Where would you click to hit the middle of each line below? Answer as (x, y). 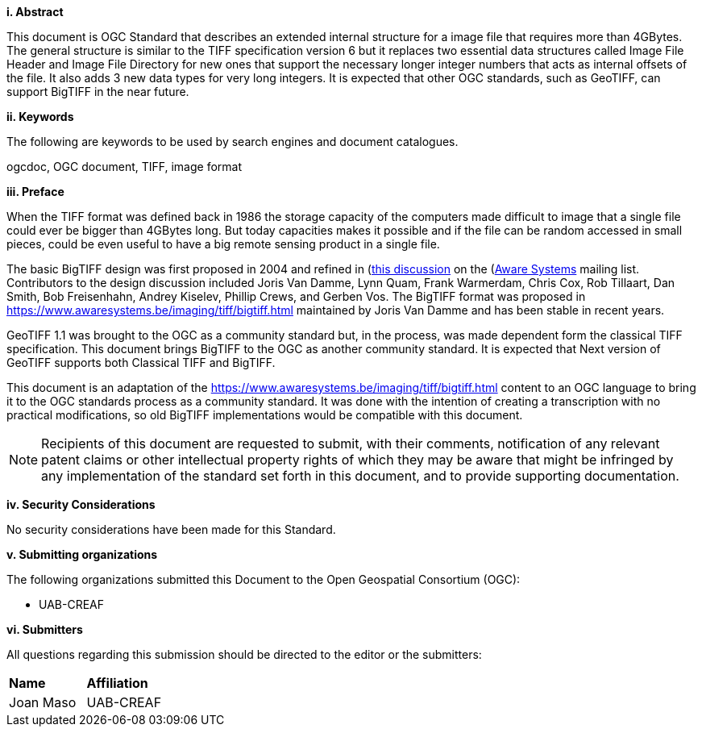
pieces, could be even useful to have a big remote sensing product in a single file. (223, 244)
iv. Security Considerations (81, 504)
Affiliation (117, 683)
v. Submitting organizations (82, 554)
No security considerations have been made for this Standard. (171, 529)
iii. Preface (35, 192)
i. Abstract (35, 12)
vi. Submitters (45, 629)
